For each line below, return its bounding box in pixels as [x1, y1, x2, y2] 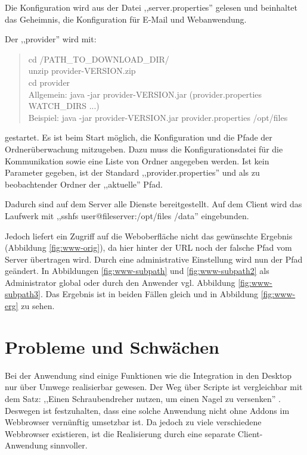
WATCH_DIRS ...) [28, 99, 100, 112]
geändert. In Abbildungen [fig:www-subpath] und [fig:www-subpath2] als [5, 264, 269, 277]
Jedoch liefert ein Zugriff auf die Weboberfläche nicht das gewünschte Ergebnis [5, 229, 293, 242]
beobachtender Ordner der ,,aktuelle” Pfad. [5, 177, 163, 190]
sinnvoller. [50, 439, 88, 451]
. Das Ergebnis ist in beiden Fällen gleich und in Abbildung [41, 288, 259, 300]
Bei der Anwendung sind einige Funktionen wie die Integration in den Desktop [5, 369, 292, 381]
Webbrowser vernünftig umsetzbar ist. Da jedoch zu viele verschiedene [5, 416, 262, 428]
